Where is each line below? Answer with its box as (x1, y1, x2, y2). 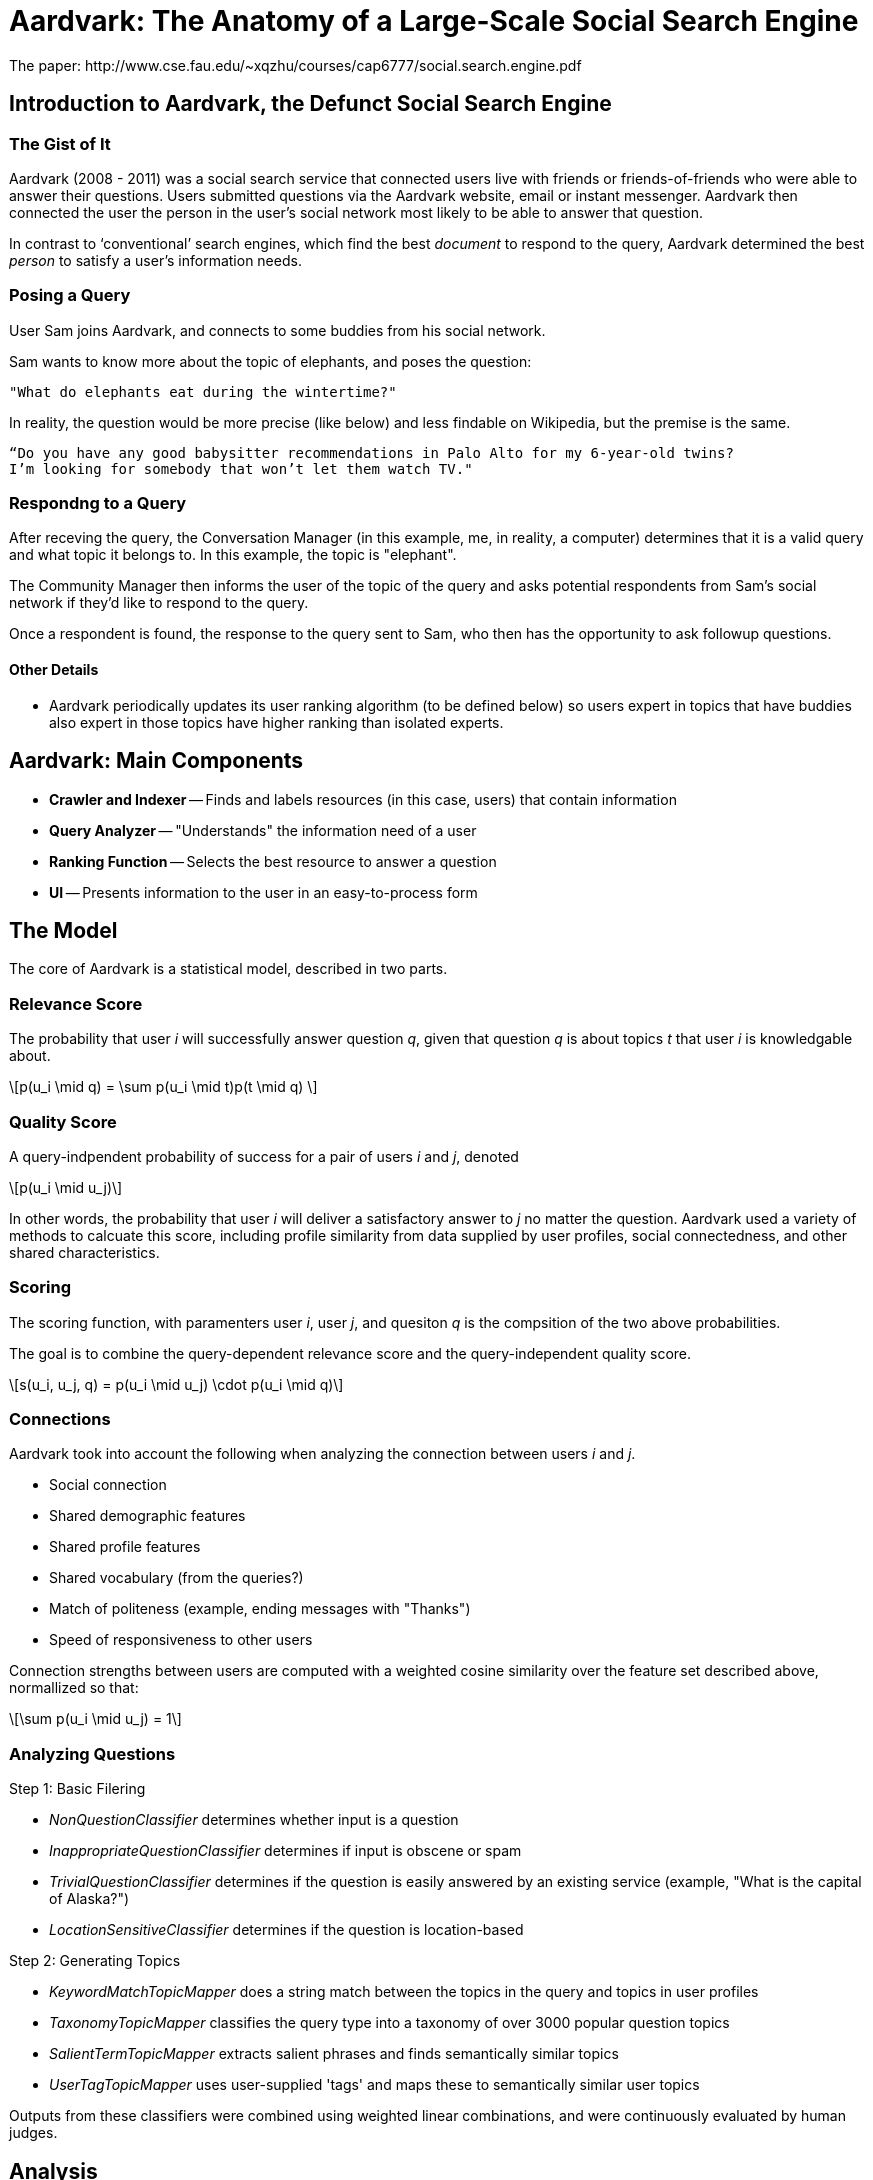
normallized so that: (9, 1679, 139, 1697)
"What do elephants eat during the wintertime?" (9, 383, 397, 400)
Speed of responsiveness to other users (49, 1631, 313, 1649)
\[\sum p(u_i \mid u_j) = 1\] (9, 1710, 182, 1728)
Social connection (49, 1476, 167, 1494)
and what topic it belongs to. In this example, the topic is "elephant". (9, 546, 457, 564)
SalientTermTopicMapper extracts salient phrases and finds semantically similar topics (49, 2045, 619, 2063)
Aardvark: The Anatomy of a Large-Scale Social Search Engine (9, 4, 859, 38)
